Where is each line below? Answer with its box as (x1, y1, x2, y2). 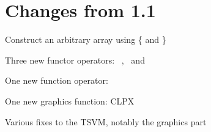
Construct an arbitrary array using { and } (5, 33, 166, 46)
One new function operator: (5, 74, 108, 87)
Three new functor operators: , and (5, 53, 145, 66)
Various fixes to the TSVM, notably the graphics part (5, 115, 207, 128)
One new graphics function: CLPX (5, 94, 135, 107)
